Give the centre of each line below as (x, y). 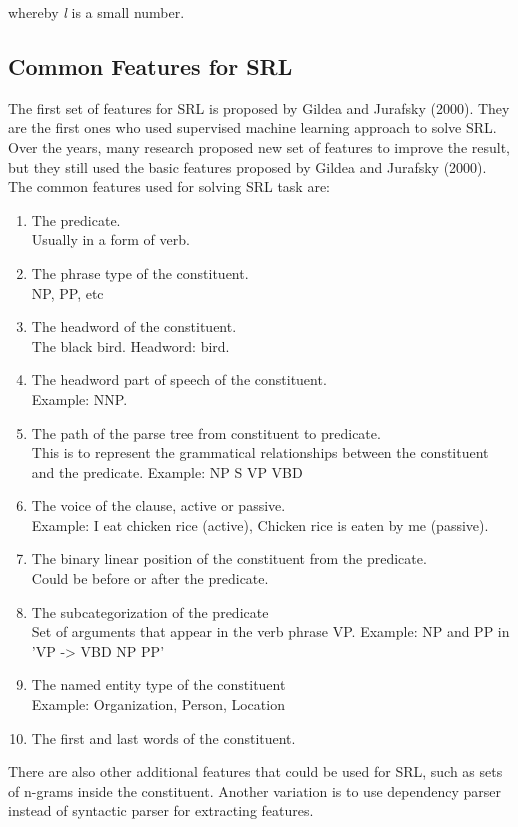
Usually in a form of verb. (110, 239)
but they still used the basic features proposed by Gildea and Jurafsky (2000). (247, 166)
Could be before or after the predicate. (150, 578)
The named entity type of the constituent (158, 684)
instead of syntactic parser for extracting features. (161, 810)
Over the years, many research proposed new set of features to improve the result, (259, 146)
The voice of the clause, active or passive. (158, 505)
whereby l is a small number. (96, 12)
